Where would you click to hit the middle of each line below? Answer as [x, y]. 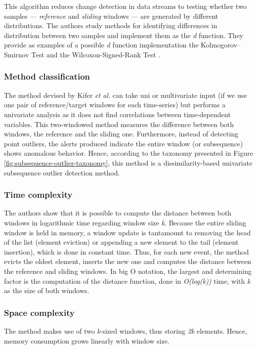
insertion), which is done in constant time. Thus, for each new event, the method [127, 251]
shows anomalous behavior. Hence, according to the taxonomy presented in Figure [128, 153]
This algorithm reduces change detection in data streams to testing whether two [125, 6]
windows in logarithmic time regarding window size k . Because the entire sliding [125, 222]
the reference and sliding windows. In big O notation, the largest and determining [128, 271]
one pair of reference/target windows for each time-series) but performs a [115, 105]
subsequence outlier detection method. [62, 172]
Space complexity [39, 312]
